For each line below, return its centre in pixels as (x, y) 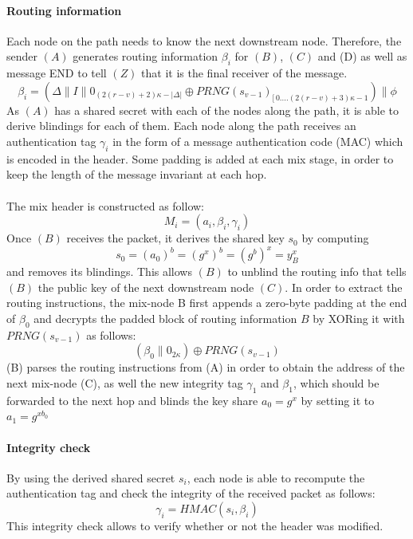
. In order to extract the (344, 287)
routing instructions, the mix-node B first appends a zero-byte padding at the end (207, 303)
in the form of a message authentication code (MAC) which (258, 141)
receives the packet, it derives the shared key (175, 238)
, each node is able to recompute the (276, 477)
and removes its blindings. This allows (99, 271)
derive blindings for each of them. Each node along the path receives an (181, 126)
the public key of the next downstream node (146, 287)
